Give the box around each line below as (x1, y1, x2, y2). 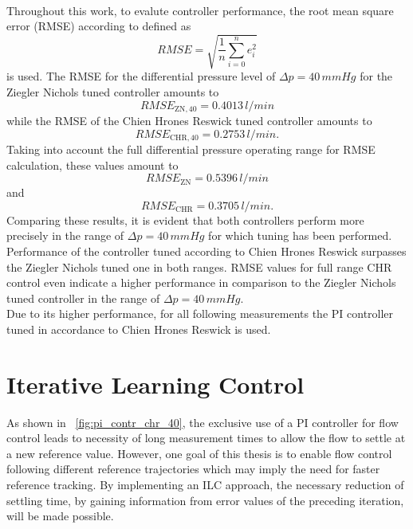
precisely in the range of (6, 227, 124, 244)
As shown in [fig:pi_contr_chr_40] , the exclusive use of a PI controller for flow (6, 413, 399, 430)
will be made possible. (6, 507, 114, 524)
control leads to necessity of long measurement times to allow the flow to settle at (6, 429, 406, 446)
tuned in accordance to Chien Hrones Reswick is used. (6, 320, 271, 337)
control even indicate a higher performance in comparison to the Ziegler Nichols (6, 274, 396, 291)
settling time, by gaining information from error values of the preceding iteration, (6, 492, 404, 508)
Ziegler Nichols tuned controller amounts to (6, 83, 219, 100)
